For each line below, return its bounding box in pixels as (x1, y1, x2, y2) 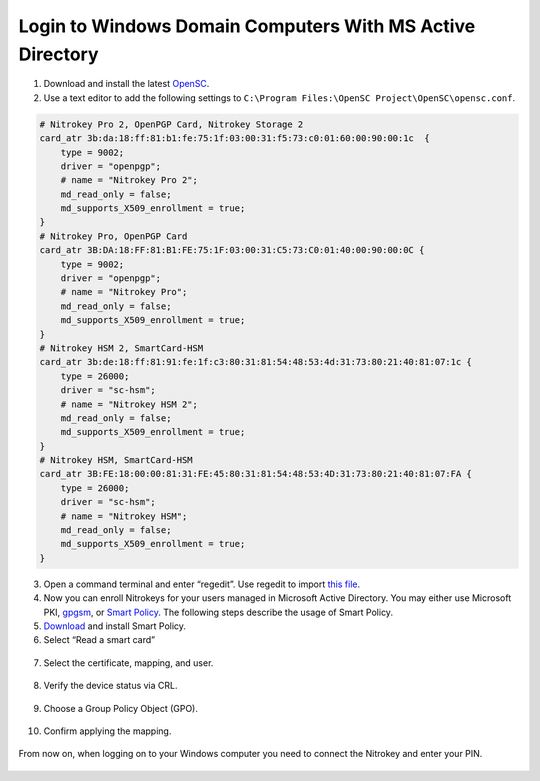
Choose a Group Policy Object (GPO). (43, 702, 199, 714)
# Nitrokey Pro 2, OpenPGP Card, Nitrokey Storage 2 (39, 118, 304, 130)
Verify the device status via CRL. (43, 680, 178, 692)
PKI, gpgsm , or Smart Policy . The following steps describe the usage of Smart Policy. (43, 606, 394, 618)
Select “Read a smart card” (43, 634, 155, 646)
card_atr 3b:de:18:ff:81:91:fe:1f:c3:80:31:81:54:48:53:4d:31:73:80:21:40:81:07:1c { (39, 356, 472, 368)
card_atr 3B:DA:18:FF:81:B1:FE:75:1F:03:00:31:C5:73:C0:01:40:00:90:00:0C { (39, 245, 425, 256)
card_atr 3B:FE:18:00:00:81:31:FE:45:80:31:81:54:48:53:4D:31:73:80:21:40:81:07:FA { (39, 468, 472, 480)
